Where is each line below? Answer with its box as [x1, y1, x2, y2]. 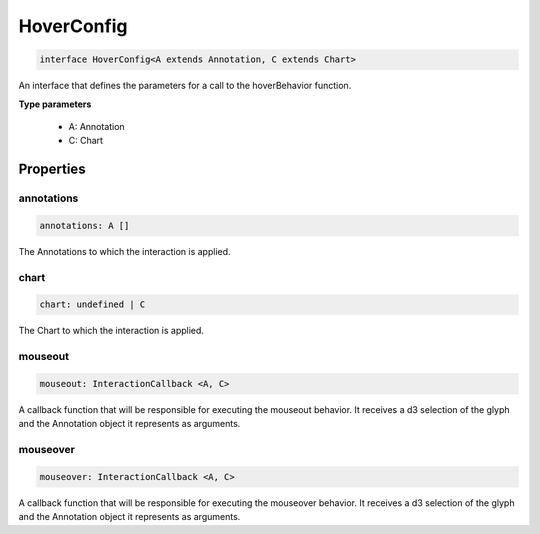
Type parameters [18, 98, 92, 110]
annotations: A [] [39, 220, 130, 231]
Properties [18, 161, 86, 178]
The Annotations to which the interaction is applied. [18, 245, 231, 257]
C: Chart [68, 135, 104, 147]
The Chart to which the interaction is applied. [18, 325, 205, 337]
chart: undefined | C [39, 299, 146, 310]
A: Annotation [68, 120, 125, 132]
